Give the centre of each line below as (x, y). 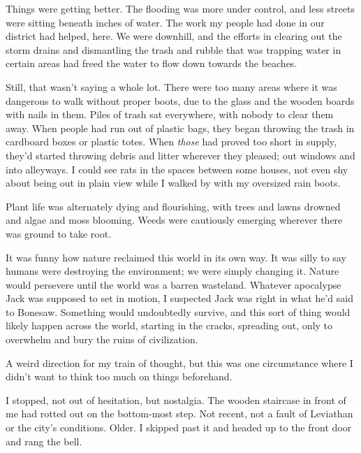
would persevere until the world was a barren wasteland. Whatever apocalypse (174, 284)
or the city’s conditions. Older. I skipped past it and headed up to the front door (179, 427)
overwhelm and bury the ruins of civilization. (102, 339)
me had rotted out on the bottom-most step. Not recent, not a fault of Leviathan (179, 414)
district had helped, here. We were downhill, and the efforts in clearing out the (174, 36)
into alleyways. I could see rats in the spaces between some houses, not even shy (177, 169)
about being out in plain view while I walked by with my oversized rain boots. (173, 183)
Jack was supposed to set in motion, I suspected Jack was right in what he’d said (179, 298)
